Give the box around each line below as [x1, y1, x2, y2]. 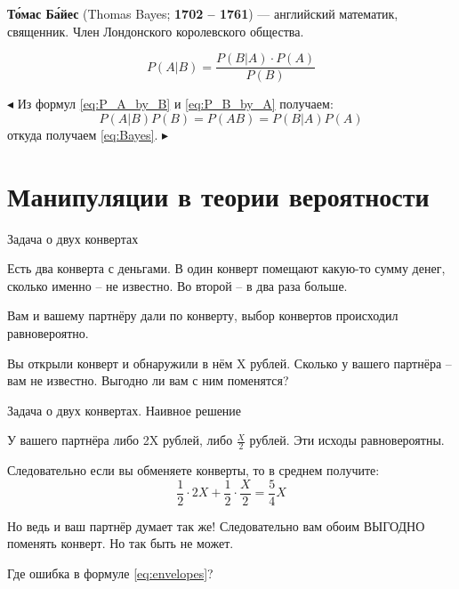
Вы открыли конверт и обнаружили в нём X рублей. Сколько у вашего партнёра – [7, 353, 452, 372]
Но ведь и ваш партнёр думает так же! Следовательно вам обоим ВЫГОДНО [7, 516, 425, 535]
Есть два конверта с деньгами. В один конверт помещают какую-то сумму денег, [7, 259, 446, 278]
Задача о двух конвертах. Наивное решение [7, 400, 242, 419]
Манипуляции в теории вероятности [7, 177, 430, 214]
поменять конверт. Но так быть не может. [7, 534, 234, 553]
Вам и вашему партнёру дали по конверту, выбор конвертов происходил [7, 306, 399, 325]
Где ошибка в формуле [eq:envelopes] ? [7, 563, 213, 582]
